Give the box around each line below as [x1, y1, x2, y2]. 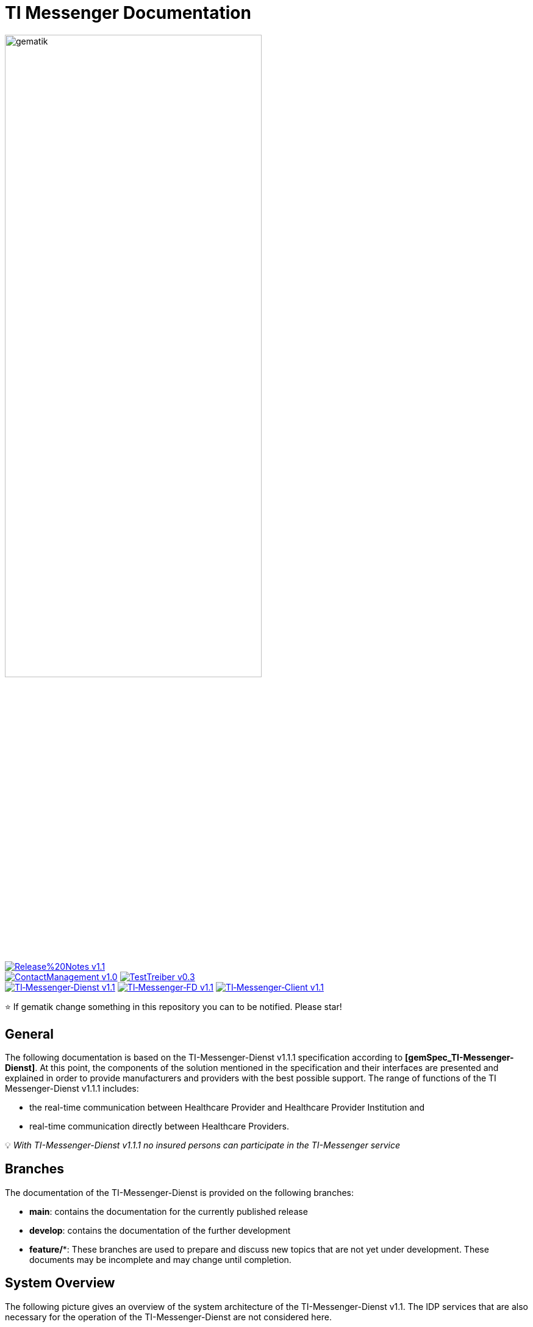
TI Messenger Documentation [5, 2, 251, 23]
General [5, 1026, 54, 1042]
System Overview [5, 1275, 115, 1291]
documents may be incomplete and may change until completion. [29, 1254, 292, 1265]
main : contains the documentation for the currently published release [29, 1206, 308, 1217]
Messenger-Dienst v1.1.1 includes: [5, 1083, 139, 1094]
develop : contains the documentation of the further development [29, 1225, 291, 1236]
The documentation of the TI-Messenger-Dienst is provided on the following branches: [5, 1187, 354, 1198]
